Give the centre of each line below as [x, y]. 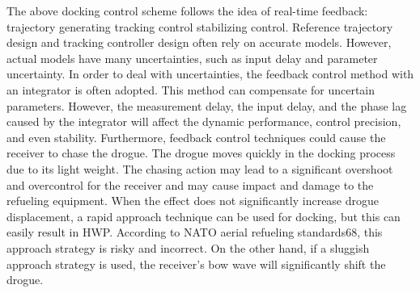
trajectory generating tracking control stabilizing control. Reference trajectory [200, 26]
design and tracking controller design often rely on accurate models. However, [199, 42]
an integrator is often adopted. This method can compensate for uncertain [191, 89]
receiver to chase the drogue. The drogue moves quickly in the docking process [201, 153]
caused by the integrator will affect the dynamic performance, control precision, [204, 121]
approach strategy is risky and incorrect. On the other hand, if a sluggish [188, 247]
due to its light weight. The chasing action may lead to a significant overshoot [200, 168]
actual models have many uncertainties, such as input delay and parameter [192, 58]
